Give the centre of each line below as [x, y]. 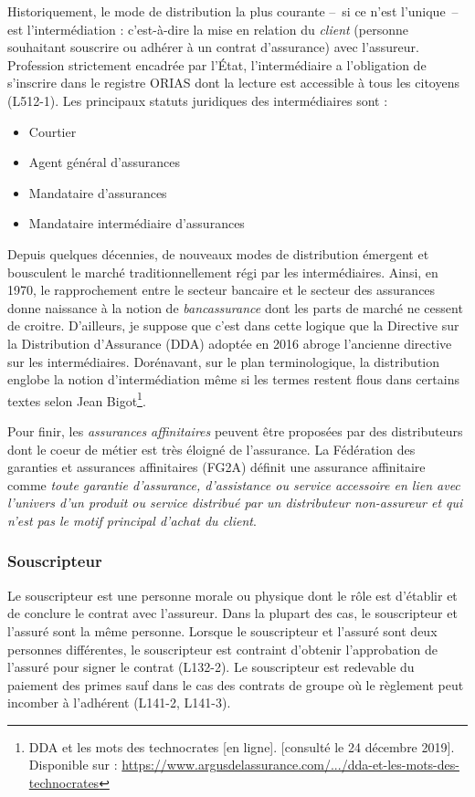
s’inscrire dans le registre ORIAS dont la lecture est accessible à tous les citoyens [233, 83]
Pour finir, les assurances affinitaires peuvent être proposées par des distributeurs [235, 430]
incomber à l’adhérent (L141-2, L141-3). [119, 703]
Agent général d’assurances [104, 162]
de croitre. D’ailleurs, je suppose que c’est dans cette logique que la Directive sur [233, 325]
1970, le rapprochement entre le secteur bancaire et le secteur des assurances [222, 290]
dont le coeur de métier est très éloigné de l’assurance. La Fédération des [211, 449]
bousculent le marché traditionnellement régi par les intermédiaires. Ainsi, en [223, 272]
